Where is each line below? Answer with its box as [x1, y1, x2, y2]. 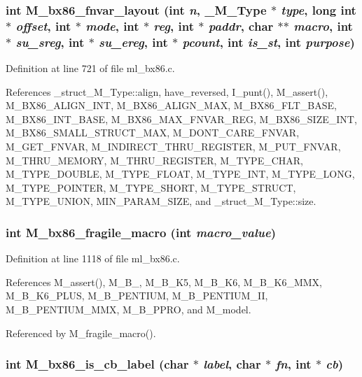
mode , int [85, 17, 139, 34]
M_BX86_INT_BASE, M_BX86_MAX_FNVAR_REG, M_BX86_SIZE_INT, [6, 111, 357, 126]
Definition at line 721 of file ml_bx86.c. [6, 61, 175, 76]
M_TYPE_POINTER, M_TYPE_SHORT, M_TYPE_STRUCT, [6, 180, 296, 194]
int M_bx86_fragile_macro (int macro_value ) [6, 223, 276, 241]
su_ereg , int [99, 33, 168, 50]
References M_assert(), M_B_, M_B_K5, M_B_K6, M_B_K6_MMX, [6, 274, 322, 289]
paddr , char [208, 17, 274, 34]
